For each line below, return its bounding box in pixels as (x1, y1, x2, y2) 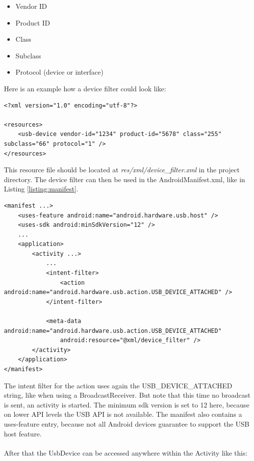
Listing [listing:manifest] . (4, 184, 78, 194)
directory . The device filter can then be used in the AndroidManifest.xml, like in (4, 174, 245, 184)
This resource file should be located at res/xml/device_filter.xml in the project (4, 164, 240, 175)
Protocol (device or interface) (15, 67, 103, 77)
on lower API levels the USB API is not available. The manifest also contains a (4, 409, 242, 419)
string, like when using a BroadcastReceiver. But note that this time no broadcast (4, 390, 251, 400)
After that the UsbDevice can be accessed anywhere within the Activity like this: (4, 447, 248, 458)
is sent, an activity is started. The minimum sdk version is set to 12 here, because (4, 399, 250, 409)
